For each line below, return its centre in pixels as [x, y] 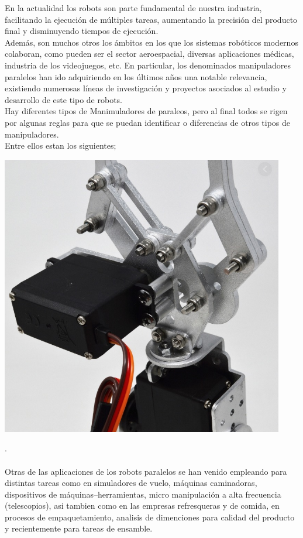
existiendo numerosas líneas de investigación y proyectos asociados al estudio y [146, 88]
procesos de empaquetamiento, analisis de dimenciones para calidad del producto [150, 517]
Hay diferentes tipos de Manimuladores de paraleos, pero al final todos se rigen [146, 111]
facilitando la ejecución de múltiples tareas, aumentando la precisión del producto [151, 19]
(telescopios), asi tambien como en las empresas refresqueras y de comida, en [142, 506]
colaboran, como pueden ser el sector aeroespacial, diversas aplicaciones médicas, [149, 54]
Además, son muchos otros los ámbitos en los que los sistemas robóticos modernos [151, 42]
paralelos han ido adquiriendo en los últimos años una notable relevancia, [136, 76]
